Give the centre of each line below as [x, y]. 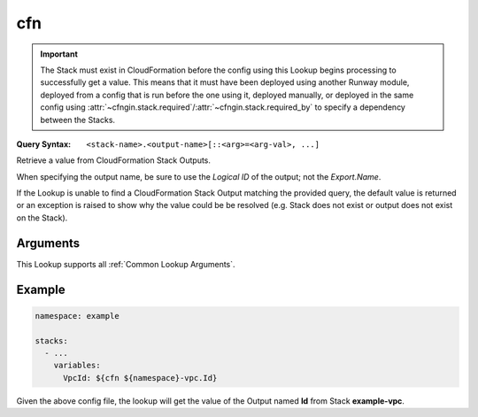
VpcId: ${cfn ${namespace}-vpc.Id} [140, 378]
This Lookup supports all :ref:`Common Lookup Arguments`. [126, 264]
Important [59, 54]
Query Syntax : [44, 144]
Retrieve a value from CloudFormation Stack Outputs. [114, 160]
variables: [77, 366]
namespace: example [77, 316]
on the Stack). [42, 218]
